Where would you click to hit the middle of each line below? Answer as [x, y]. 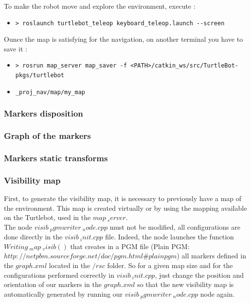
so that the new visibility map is [186, 284]
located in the [70, 265]
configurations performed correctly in [59, 275]
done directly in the [33, 237]
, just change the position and [199, 275]
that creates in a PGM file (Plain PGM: [130, 246]
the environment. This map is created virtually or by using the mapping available [125, 208]
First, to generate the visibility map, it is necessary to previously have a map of [123, 198]
